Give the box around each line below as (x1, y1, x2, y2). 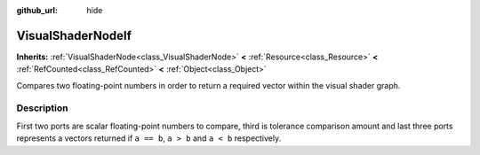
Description (16, 102, 68, 114)
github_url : (16, 5, 58, 15)
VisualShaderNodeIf (16, 27, 132, 43)
